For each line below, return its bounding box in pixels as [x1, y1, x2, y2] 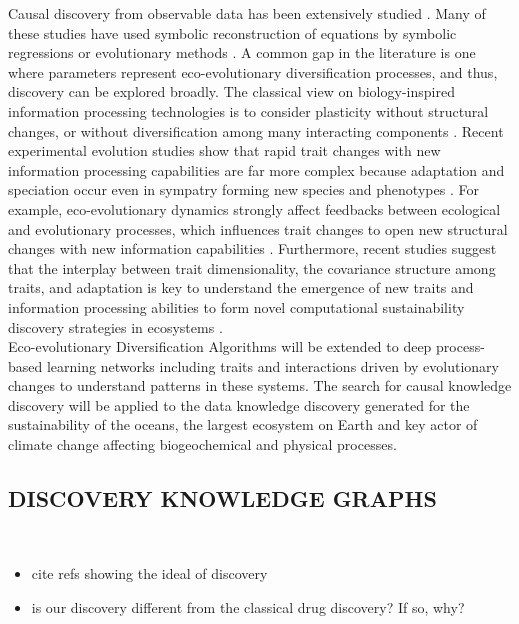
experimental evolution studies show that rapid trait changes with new [8, 140, 441, 161]
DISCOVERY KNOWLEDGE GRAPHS [8, 483, 437, 514]
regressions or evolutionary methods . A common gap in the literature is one [8, 42, 476, 63]
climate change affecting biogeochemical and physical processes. [8, 434, 397, 455]
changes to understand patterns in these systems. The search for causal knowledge [8, 375, 512, 396]
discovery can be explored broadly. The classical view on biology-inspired [8, 81, 455, 102]
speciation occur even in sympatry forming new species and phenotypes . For [8, 179, 479, 200]
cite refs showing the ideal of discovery [31, 563, 268, 584]
